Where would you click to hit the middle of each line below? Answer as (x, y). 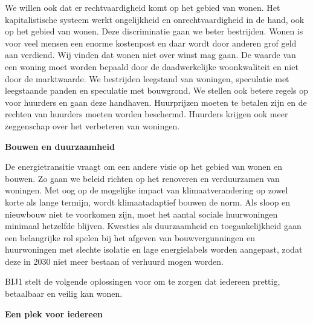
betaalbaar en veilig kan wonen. (64, 293)
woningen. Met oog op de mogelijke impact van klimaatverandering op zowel (147, 190)
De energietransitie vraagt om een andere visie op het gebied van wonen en (144, 167)
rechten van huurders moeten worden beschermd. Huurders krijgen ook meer (147, 114)
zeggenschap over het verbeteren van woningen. (92, 125)
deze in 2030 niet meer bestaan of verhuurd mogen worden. (114, 261)
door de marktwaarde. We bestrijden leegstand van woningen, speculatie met (147, 78)
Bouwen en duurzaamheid (60, 146)
